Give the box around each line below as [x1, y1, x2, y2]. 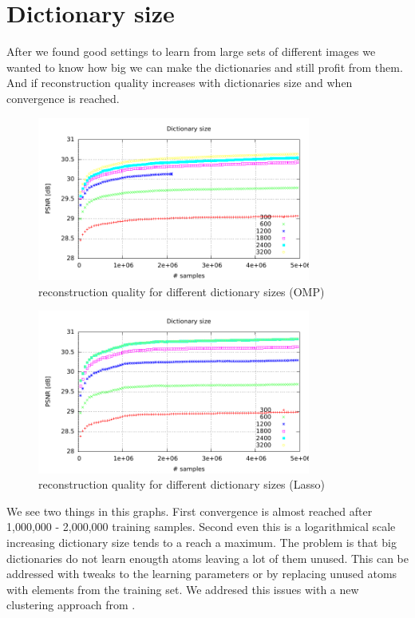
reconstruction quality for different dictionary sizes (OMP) [38, 283, 325, 299]
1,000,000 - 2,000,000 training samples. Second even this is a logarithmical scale [6, 518, 396, 535]
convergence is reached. [6, 89, 120, 106]
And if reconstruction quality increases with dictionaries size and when [6, 74, 353, 91]
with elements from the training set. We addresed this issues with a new [6, 580, 359, 597]
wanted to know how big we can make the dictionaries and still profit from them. [6, 58, 403, 75]
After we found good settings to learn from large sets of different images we [6, 43, 376, 60]
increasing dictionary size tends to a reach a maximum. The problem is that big [6, 534, 397, 551]
